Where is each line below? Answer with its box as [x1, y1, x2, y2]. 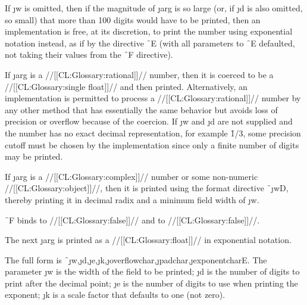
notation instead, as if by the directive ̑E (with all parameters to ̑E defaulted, [5, 36, 295, 49]
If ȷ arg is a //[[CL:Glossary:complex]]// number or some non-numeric [5, 170, 258, 182]
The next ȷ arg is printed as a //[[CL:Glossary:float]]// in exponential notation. [5, 234, 292, 246]
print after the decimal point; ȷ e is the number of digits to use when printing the [5, 276, 298, 289]
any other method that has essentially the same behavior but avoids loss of [5, 103, 278, 116]
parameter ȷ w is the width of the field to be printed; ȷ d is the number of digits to [5, 265, 300, 278]
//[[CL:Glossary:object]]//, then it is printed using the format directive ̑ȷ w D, [5, 182, 289, 194]
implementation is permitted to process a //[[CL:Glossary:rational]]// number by [5, 92, 301, 104]
